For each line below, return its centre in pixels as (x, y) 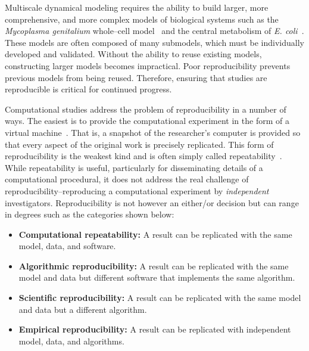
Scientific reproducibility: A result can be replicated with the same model (160, 298)
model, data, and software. (67, 246)
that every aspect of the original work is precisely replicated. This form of (139, 144)
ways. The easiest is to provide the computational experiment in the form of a (147, 121)
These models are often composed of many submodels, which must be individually (154, 42)
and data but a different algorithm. (83, 309)
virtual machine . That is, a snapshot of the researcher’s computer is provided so (153, 132)
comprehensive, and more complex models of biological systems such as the (142, 19)
